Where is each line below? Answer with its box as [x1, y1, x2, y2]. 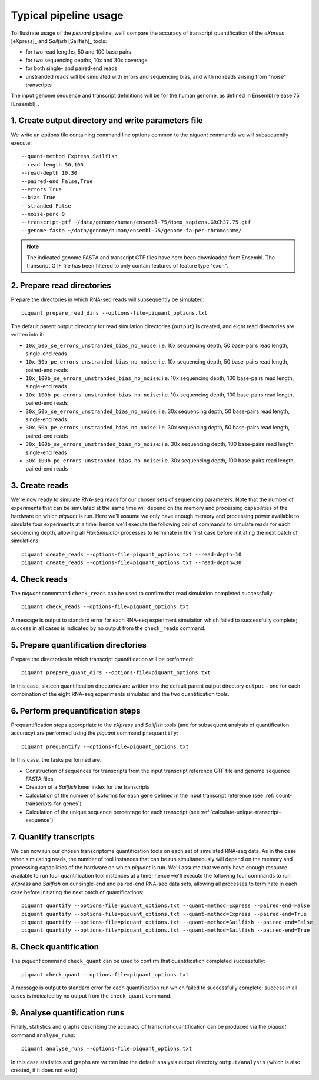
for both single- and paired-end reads [25, 65, 118, 72]
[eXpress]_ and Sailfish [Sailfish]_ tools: [11, 37, 107, 44]
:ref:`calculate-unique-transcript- [201, 808, 281, 815]
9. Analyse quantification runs [11, 1008, 125, 1018]
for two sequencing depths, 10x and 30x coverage [25, 56, 148, 64]
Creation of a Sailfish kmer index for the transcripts [25, 784, 150, 791]
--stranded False [21, 202, 71, 209]
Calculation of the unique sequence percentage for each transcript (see [25, 808, 200, 815]
